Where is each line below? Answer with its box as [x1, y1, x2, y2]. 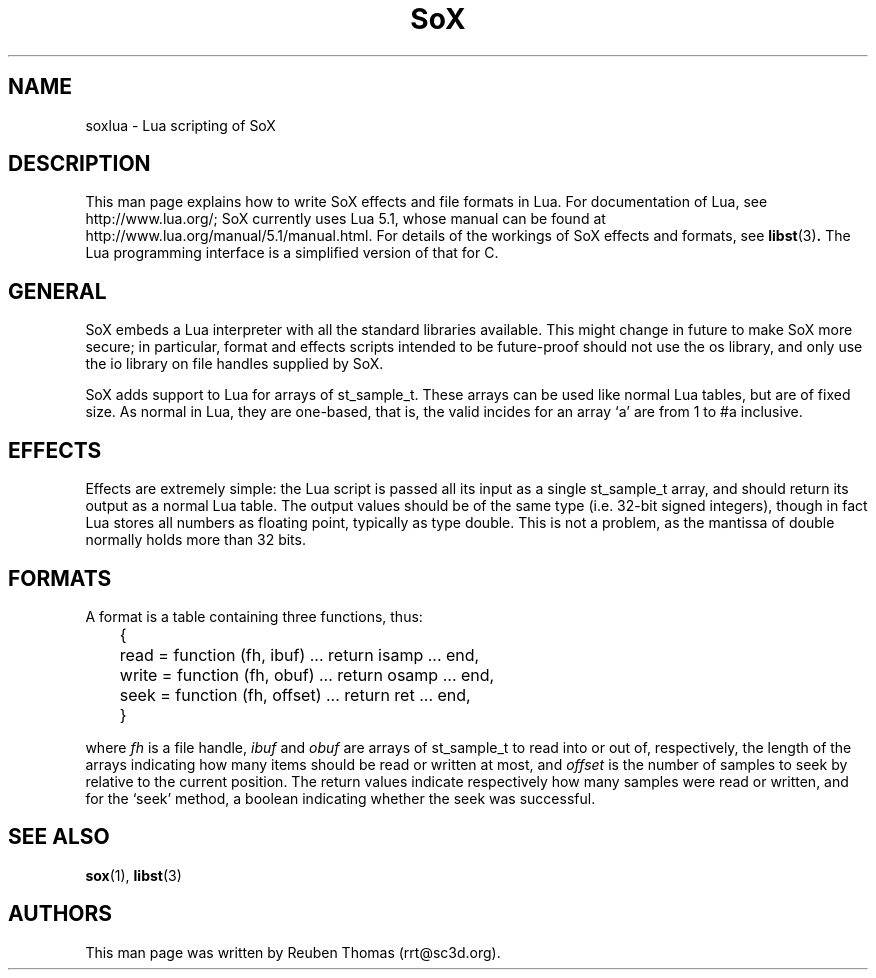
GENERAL [8, 278, 107, 304]
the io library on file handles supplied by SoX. [85, 355, 384, 373]
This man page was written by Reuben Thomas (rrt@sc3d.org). [85, 943, 501, 961]
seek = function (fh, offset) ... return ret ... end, [119, 684, 471, 705]
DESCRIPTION [8, 151, 151, 177]
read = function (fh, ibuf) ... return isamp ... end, [119, 644, 480, 665]
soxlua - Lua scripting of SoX [85, 116, 276, 134]
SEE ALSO [8, 824, 110, 850]
